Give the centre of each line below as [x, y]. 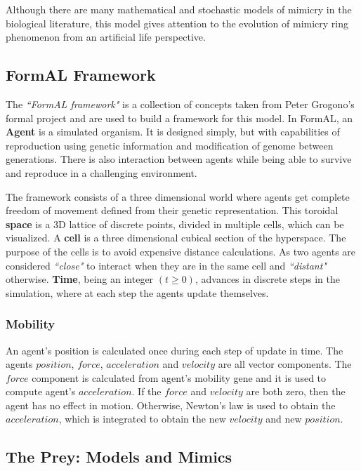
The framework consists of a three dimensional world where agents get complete [178, 196]
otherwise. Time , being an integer [80, 279]
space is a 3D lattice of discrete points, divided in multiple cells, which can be [175, 224]
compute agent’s [41, 391]
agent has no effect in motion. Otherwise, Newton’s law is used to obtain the [171, 405]
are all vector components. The [285, 364]
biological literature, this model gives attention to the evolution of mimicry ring [177, 23]
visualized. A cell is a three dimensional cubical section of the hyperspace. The [176, 238]
